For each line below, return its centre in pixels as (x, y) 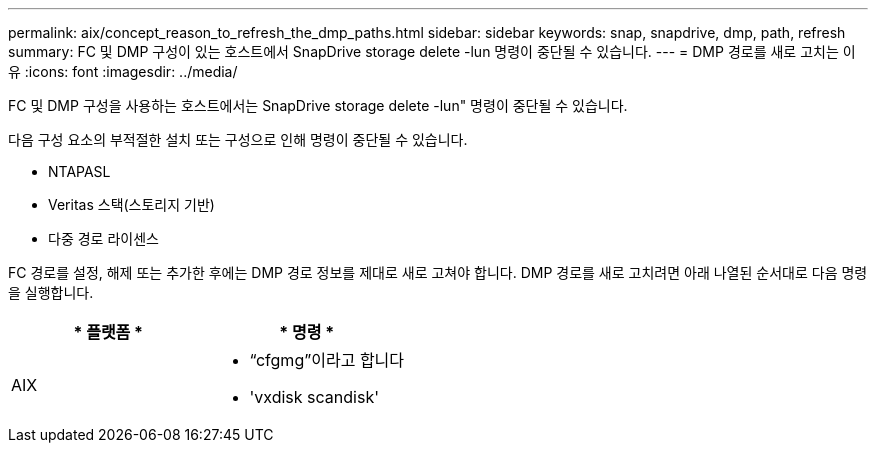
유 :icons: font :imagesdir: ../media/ (123, 71)
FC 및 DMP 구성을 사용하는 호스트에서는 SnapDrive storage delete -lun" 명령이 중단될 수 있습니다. (318, 105)
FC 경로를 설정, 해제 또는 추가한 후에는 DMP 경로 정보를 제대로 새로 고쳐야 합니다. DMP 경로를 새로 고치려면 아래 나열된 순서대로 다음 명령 (438, 272)
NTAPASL (79, 171)
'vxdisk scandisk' (314, 397)
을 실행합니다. (51, 292)
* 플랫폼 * (108, 332)
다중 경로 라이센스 (103, 238)
